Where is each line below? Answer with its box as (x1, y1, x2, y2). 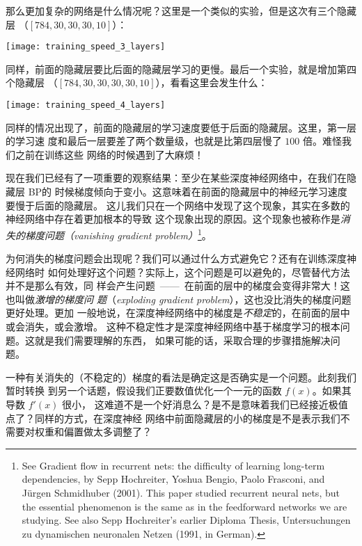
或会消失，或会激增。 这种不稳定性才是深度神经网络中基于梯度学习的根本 (6, 319, 340, 334)
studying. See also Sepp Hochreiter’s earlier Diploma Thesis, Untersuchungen (22, 513, 351, 527)
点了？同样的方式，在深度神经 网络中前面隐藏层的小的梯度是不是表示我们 (6, 410, 340, 425)
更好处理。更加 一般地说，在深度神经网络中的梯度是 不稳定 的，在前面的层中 (6, 305, 350, 320)
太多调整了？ (93, 424, 152, 439)
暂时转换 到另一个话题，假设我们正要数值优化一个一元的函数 (6, 383, 282, 398)
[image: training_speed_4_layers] (6, 100, 166, 111)
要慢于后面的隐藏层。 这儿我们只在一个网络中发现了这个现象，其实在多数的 (6, 198, 350, 212)
